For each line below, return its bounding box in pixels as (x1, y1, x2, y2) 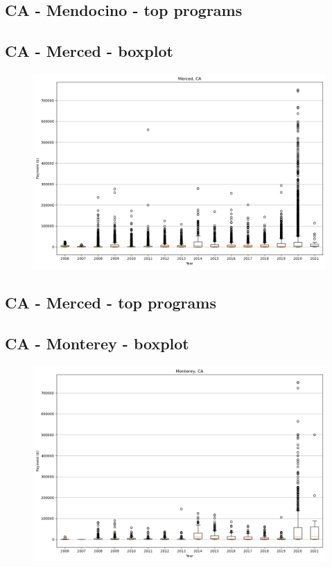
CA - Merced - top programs (5, 292, 216, 313)
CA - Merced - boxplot (5, 40, 173, 62)
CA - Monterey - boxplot (5, 333, 189, 354)
